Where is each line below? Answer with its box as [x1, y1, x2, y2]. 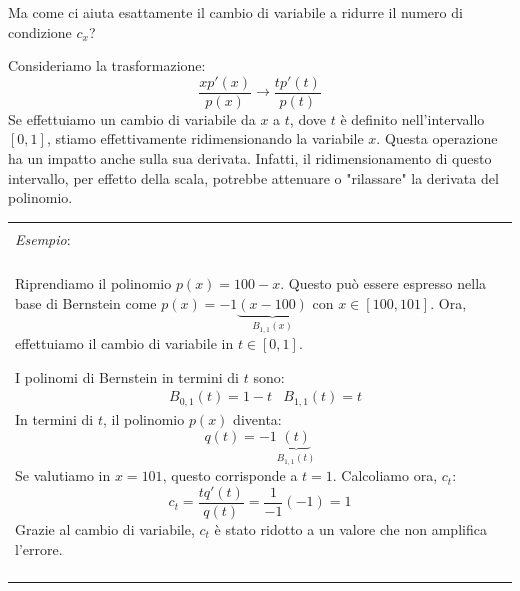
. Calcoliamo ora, [332, 465, 438, 486]
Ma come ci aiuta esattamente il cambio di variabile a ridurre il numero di [8, 2, 463, 22]
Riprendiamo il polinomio [15, 272, 172, 293]
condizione [8, 21, 72, 42]
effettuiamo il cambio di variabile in [15, 333, 234, 354]
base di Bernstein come [15, 292, 157, 313]
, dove [289, 108, 326, 129]
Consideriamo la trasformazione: [8, 55, 206, 76]
